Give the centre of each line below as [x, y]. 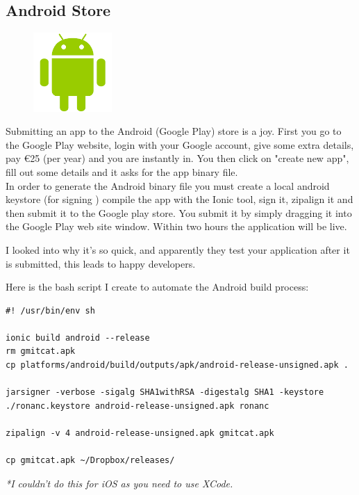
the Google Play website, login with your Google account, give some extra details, [180, 144]
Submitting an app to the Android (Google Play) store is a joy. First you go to [174, 131]
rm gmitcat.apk [41, 351]
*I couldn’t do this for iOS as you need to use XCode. [119, 483]
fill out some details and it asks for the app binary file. [122, 171]
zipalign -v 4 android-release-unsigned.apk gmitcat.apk [140, 433]
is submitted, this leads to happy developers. [101, 263]
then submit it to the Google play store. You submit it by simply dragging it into [179, 212]
